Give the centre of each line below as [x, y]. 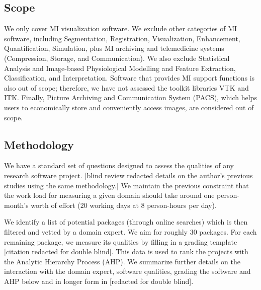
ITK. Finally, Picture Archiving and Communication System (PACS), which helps [130, 97]
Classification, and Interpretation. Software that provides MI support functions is [129, 78]
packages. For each [228, 231]
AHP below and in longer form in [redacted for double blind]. [99, 281]
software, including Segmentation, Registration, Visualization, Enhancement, [122, 38]
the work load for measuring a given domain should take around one [109, 195]
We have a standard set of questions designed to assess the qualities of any [119, 165]
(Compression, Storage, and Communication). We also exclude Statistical [117, 58]
